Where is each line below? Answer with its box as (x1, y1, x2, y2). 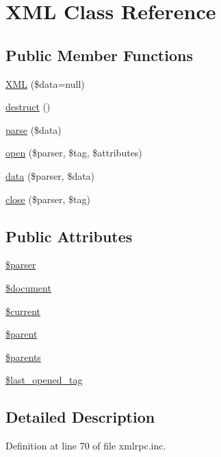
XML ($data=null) (5, 76, 85, 91)
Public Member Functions (5, 44, 193, 65)
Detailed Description (5, 406, 155, 427)
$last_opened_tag (5, 373, 83, 387)
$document (5, 280, 51, 294)
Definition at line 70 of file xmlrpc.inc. (5, 438, 166, 453)
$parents (5, 349, 41, 364)
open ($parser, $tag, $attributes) (5, 145, 142, 160)
